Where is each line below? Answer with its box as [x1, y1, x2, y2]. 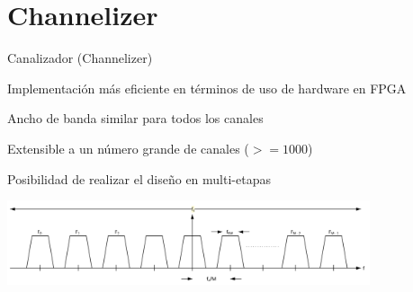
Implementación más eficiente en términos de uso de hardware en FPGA [7, 78, 407, 97]
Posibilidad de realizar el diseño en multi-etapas [7, 169, 271, 188]
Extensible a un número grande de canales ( [7, 138, 249, 157]
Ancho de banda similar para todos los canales [7, 109, 264, 128]
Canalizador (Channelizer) [7, 49, 153, 67]
